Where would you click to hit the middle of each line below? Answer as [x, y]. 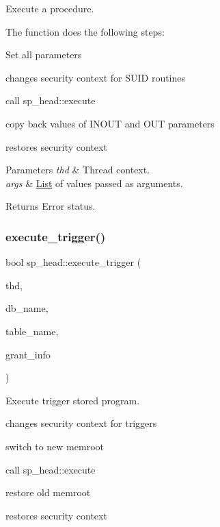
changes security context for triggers [81, 423]
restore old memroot [48, 492]
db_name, [27, 308]
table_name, [32, 331]
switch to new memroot [55, 446]
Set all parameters [44, 54]
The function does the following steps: [85, 31]
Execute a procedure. [50, 8]
